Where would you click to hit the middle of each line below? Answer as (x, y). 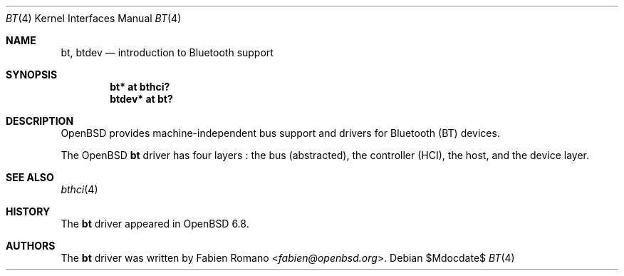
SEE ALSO (30, 177)
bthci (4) (79, 189)
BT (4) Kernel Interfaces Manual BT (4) (94, 18)
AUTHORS (31, 246)
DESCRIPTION (40, 121)
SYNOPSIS (32, 75)
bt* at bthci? (140, 87)
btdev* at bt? (141, 99)
